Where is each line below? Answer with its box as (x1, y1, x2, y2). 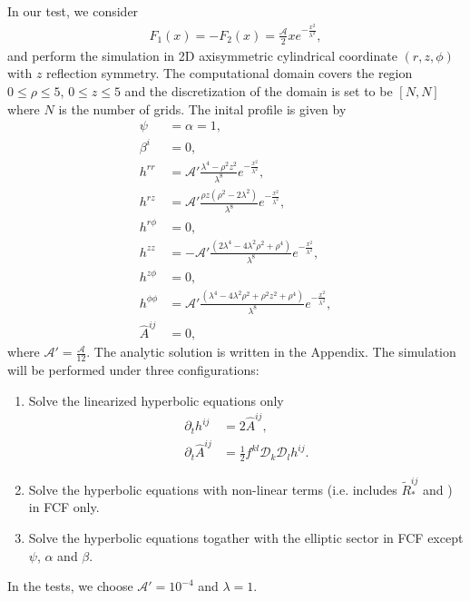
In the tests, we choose (7, 576, 133, 596)
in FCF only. (28, 498, 100, 517)
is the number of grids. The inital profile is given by (58, 99, 347, 118)
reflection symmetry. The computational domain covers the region (46, 64, 413, 83)
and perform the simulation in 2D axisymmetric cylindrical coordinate (7, 45, 397, 64)
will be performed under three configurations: (7, 360, 259, 379)
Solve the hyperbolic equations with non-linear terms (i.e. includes (28, 479, 397, 498)
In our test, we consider (7, 2, 139, 20)
